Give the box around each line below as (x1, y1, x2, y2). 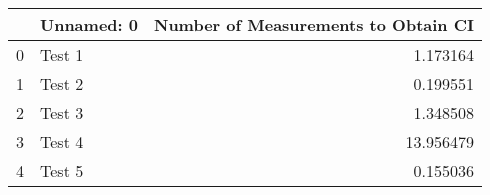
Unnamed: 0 (40, 13, 138, 36)
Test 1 (40, 43, 84, 66)
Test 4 (40, 130, 84, 153)
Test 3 (40, 101, 84, 124)
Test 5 (40, 159, 84, 182)
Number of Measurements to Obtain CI (153, 13, 474, 36)
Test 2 (40, 72, 84, 95)
